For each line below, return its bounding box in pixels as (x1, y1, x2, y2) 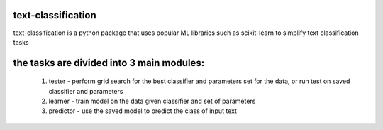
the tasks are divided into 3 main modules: (13, 57, 205, 69)
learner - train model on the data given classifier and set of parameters (48, 97, 256, 106)
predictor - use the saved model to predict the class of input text (48, 107, 238, 115)
